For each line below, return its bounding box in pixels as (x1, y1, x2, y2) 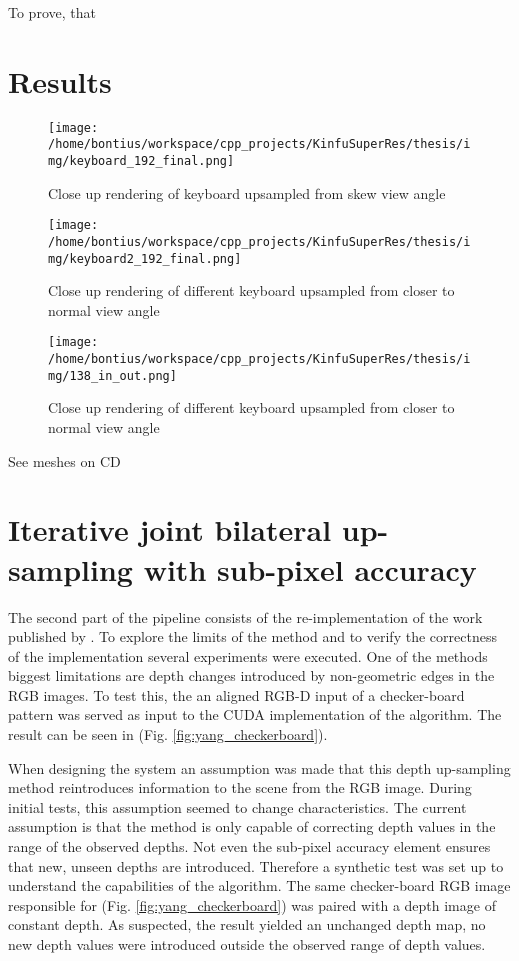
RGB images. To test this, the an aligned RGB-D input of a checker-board (8, 684, 465, 705)
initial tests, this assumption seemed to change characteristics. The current (8, 796, 467, 817)
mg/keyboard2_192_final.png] (48, 251, 242, 266)
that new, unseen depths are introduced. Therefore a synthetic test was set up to (8, 855, 504, 876)
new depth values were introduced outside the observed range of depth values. (8, 934, 486, 954)
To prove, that (8, 2, 96, 22)
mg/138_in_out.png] (48, 368, 177, 383)
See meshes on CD (8, 450, 121, 471)
